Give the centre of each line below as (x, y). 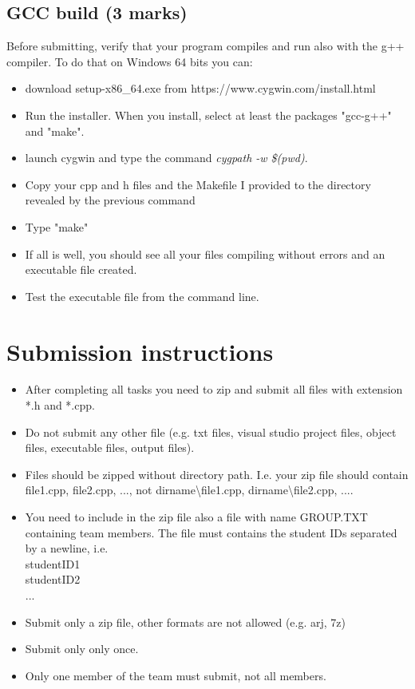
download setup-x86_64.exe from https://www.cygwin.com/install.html (200, 88)
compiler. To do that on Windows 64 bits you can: (130, 61)
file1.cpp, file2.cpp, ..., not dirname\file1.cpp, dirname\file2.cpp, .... (189, 490)
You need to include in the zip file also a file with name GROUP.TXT (196, 517)
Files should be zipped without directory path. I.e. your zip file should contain (217, 474)
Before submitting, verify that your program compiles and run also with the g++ (206, 46)
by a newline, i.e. (67, 548)
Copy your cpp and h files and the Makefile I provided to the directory (198, 184)
